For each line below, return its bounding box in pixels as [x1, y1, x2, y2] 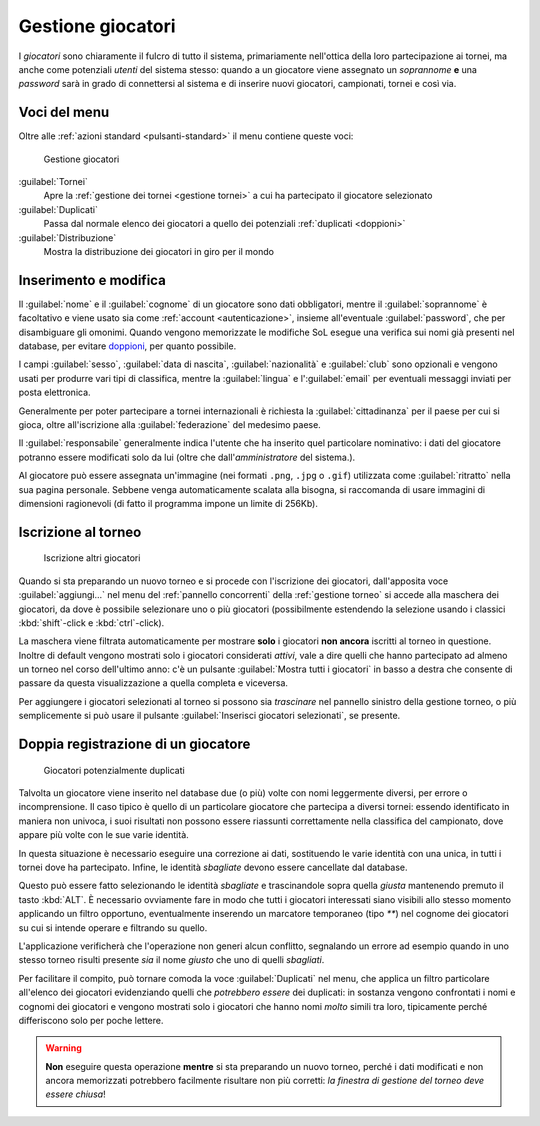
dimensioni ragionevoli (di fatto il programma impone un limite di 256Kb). [18, 497, 319, 509]
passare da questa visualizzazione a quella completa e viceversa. [18, 677, 289, 689]
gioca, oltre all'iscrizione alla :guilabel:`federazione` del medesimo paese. [18, 419, 322, 430]
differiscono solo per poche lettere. [18, 1014, 164, 1026]
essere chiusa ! [45, 1088, 106, 1100]
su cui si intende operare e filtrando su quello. [18, 921, 208, 934]
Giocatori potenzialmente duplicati [43, 764, 185, 776]
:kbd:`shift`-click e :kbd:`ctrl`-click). [18, 616, 165, 629]
